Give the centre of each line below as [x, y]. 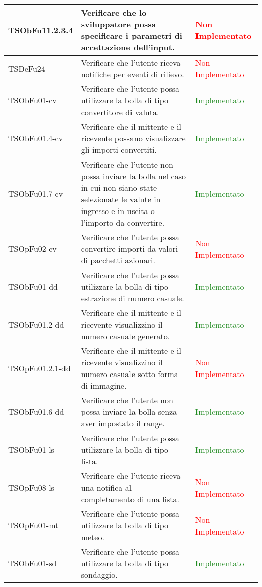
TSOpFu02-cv [32, 249]
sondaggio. [99, 575]
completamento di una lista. [130, 499]
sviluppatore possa [118, 24]
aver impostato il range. [123, 423]
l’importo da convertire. [123, 222]
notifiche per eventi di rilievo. [133, 74]
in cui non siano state [119, 188]
